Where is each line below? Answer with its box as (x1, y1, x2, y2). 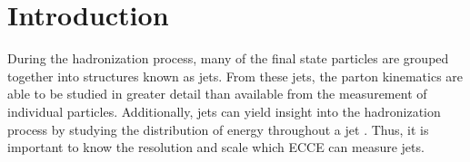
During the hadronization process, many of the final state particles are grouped (7, 49, 449, 68)
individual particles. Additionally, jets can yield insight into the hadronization (7, 101, 441, 120)
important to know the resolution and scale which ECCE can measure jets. (7, 138, 425, 157)
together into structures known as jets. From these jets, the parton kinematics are (7, 66, 464, 85)
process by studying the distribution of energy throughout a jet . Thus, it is (7, 119, 429, 138)
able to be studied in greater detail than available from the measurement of (7, 84, 427, 103)
